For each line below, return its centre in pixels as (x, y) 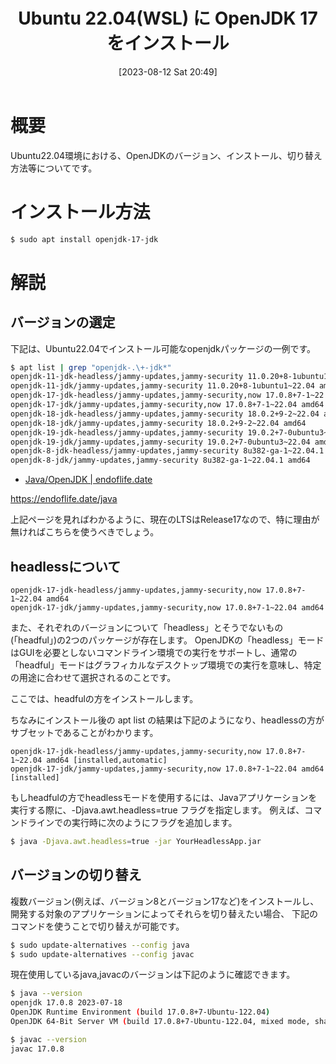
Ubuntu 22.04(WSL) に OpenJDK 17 (168, 18)
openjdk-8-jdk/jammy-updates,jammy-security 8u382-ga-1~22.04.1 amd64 (160, 460)
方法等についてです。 (54, 168)
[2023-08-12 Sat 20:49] (168, 71)
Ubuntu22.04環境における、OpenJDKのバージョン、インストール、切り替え (166, 155)
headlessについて (66, 566)
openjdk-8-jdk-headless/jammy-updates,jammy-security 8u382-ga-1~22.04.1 (167, 451)
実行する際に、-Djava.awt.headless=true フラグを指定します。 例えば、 (157, 810)
